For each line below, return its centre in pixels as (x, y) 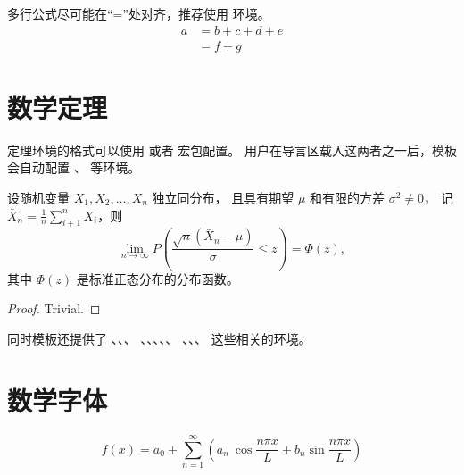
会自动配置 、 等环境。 (74, 167)
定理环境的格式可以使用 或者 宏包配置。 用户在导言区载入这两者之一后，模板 (232, 150)
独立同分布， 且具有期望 (223, 197)
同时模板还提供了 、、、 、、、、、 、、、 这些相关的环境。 (159, 339)
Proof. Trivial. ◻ (54, 308)
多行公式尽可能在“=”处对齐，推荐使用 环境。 (139, 13)
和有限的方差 (348, 197)
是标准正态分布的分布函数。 (157, 278)
